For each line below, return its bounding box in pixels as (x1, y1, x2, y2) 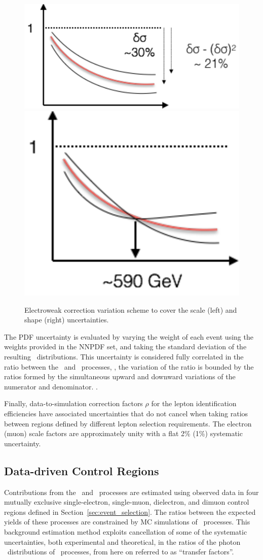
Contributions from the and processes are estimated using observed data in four (4, 486, 259, 497)
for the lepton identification (151, 398, 237, 409)
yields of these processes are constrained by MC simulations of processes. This (4, 516, 250, 527)
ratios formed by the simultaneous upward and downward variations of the (4, 371, 236, 382)
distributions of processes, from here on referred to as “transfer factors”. (7, 546, 234, 557)
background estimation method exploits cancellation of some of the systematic (4, 526, 247, 537)
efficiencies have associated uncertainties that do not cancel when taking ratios (4, 408, 248, 418)
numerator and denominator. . (4, 381, 98, 391)
